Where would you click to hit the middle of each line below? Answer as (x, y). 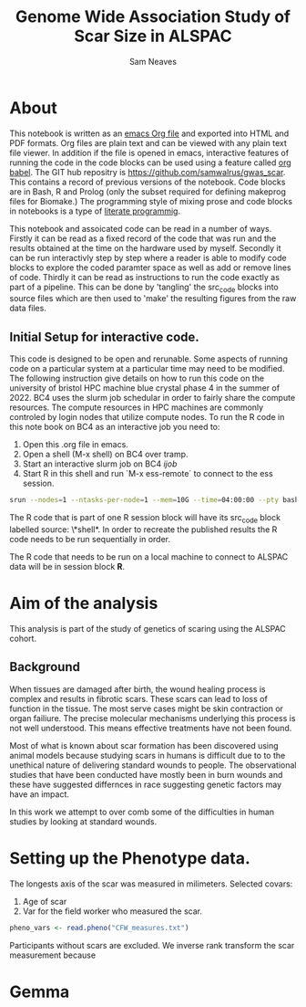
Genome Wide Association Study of (153, 17)
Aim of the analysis (84, 603)
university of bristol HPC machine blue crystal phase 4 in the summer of (145, 388)
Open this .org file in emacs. (76, 445)
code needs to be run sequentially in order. (90, 539)
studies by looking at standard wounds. (83, 821)
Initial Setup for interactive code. (105, 336)
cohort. (23, 638)
